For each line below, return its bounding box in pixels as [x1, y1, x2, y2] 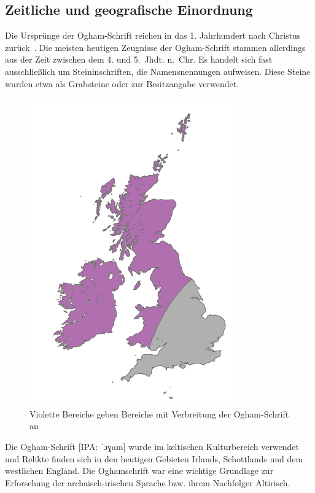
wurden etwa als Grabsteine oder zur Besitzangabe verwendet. [5, 77, 239, 90]
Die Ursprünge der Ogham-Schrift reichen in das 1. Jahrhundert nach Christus [5, 29, 301, 42]
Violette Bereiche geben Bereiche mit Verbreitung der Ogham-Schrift [29, 407, 289, 420]
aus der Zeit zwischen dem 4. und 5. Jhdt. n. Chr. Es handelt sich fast [5, 53, 273, 66]
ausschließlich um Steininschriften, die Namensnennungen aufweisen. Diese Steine [5, 64, 311, 77]
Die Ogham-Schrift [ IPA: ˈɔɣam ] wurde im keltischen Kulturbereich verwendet [5, 440, 300, 452]
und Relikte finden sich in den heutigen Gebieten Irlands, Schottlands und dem [5, 452, 303, 465]
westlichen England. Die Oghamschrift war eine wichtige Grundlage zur [5, 464, 274, 477]
